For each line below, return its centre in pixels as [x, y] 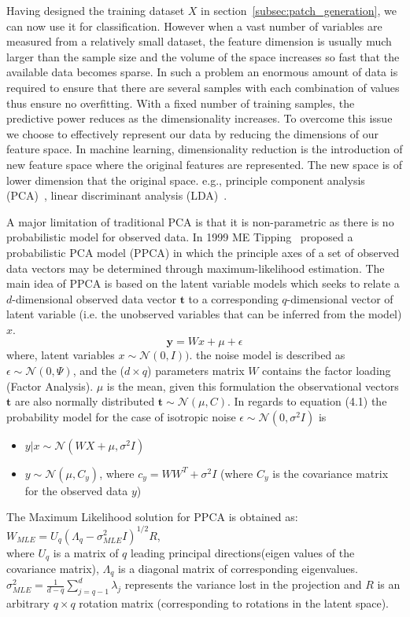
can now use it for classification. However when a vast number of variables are [194, 26]
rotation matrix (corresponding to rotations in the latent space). [234, 603]
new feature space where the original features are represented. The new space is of [205, 164]
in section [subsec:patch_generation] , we [299, 10]
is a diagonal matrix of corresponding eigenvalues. [238, 568]
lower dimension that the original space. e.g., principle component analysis [186, 180]
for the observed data [76, 490]
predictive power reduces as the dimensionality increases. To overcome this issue [199, 118]
